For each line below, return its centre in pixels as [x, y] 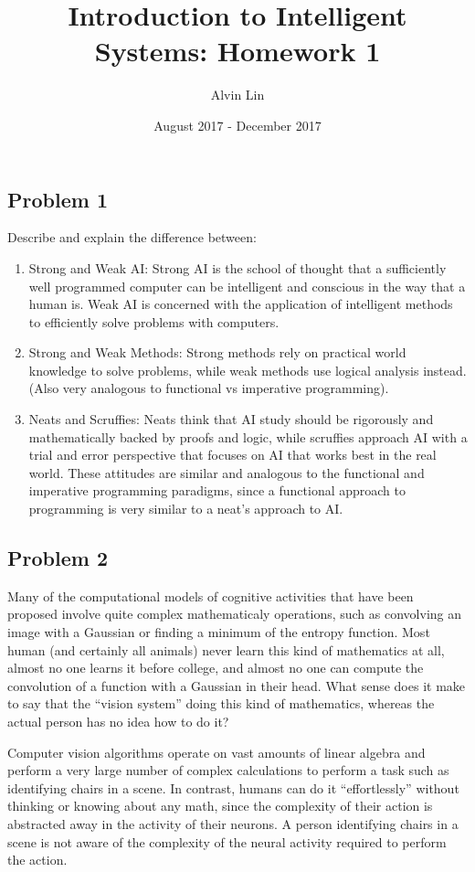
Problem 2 [58, 558]
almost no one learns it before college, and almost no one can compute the [216, 668]
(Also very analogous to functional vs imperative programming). [209, 388]
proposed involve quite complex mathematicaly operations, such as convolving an [234, 614]
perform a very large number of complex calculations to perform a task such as [228, 770]
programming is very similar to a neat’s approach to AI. [186, 509]
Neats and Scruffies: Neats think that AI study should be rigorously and [231, 419]
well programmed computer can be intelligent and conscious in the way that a [247, 286]
